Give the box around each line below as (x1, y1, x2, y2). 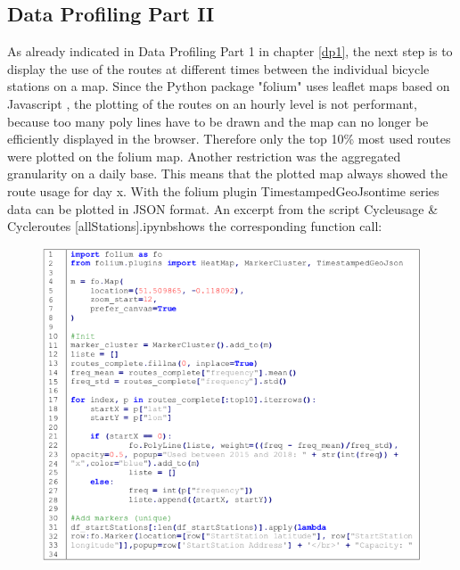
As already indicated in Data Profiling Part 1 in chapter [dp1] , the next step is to (7, 42, 453, 61)
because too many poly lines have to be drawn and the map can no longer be (7, 112, 429, 130)
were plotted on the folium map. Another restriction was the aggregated (7, 146, 401, 165)
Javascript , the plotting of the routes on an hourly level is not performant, (7, 94, 417, 112)
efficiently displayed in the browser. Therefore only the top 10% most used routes (7, 129, 451, 148)
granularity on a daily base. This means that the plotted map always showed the (7, 164, 448, 183)
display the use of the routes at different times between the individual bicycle (7, 59, 430, 78)
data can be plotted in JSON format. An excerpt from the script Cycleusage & (7, 199, 439, 218)
